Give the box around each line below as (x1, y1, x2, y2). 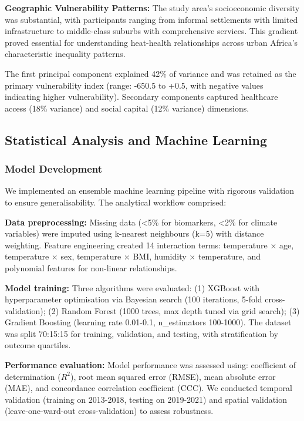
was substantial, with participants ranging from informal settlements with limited (5, 13, 298, 25)
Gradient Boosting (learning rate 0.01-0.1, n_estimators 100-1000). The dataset (5, 316, 292, 328)
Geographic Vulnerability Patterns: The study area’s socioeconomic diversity (5, 2, 300, 14)
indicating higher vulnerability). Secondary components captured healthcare (5, 90, 278, 103)
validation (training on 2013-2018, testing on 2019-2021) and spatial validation (5, 393, 287, 405)
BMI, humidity (133, 250, 187, 262)
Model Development (5, 161, 103, 176)
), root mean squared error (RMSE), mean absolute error (70, 370, 276, 382)
